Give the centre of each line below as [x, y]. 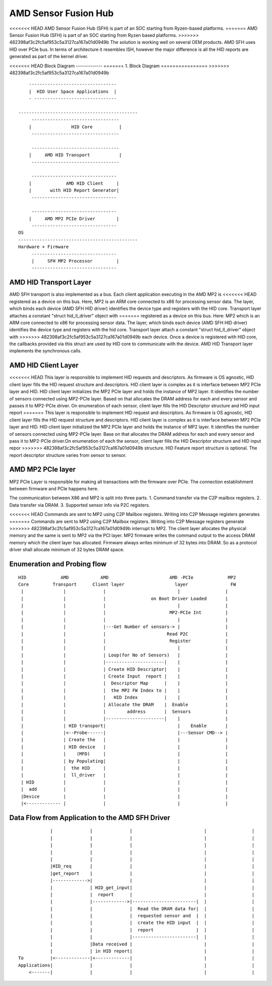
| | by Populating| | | [124, 761]
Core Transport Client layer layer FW [127, 584]
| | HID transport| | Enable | [124, 725]
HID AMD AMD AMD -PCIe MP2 [127, 577]
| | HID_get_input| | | [152, 888]
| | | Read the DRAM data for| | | [152, 909]
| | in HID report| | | [152, 951]
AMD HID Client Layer [44, 365]
